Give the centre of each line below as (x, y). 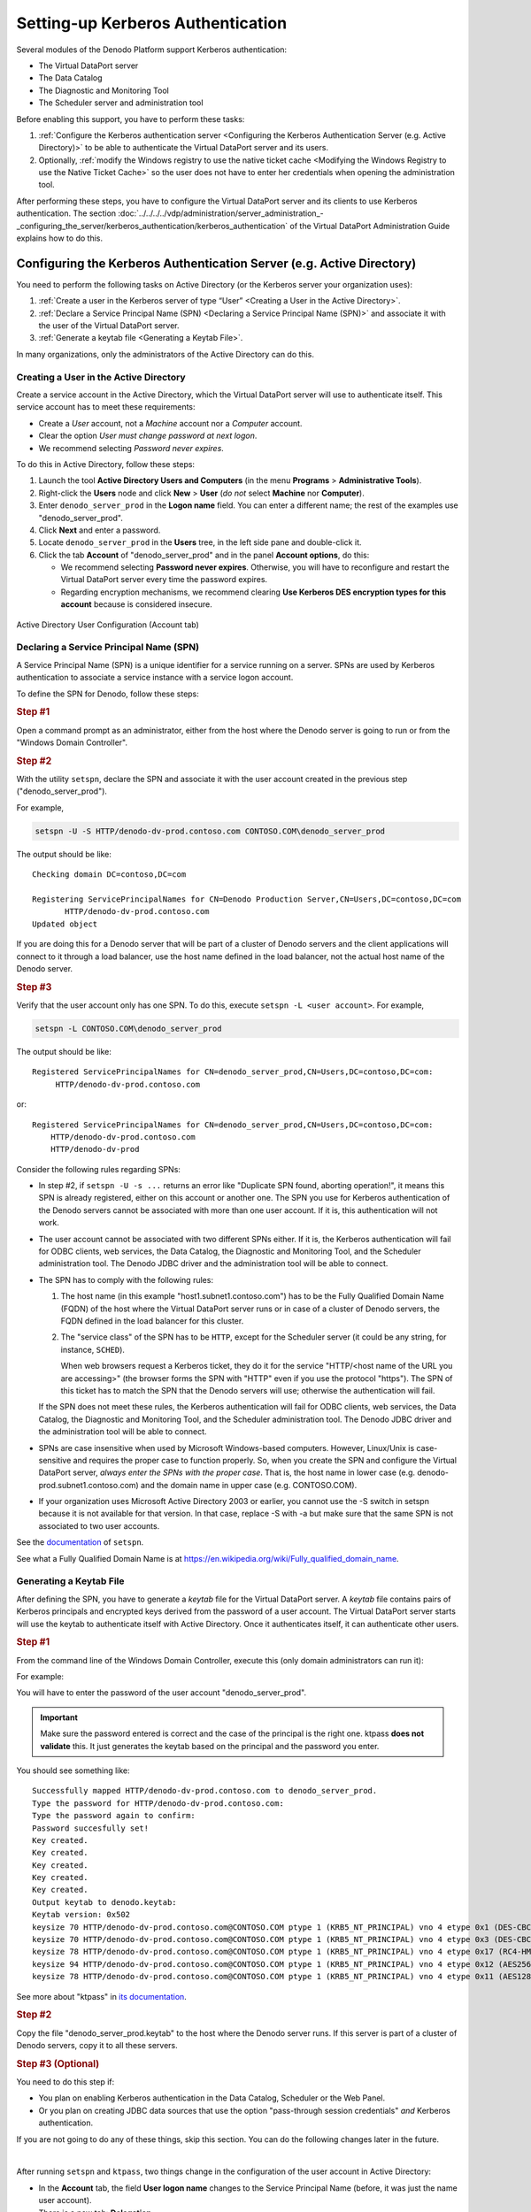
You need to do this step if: (65, 2082)
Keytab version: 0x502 (81, 1915)
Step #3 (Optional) (58, 2063)
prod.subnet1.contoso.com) (88, 1485)
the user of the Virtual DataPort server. (109, 326)
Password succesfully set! (91, 1828)
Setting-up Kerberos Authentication (152, 23)
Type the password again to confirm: (114, 1816)
